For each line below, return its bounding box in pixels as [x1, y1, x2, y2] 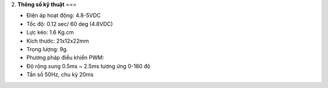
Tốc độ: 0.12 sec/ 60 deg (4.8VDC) [26, 20, 114, 27]
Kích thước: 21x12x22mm [26, 37, 89, 45]
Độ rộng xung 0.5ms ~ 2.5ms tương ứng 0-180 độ [26, 62, 151, 69]
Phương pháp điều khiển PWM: [26, 54, 104, 61]
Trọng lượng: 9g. [26, 45, 68, 52]
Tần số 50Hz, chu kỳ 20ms [26, 71, 94, 78]
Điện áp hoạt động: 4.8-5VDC [26, 12, 101, 19]
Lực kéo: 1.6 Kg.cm [26, 29, 74, 36]
